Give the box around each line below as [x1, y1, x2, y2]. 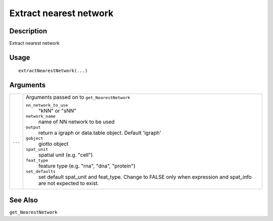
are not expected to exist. [38, 180, 99, 187]
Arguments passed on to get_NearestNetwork [25, 94, 130, 101]
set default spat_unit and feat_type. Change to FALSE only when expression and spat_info [38, 174, 252, 181]
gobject [25, 136, 43, 141]
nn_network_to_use [25, 102, 68, 108]
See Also [9, 196, 38, 204]
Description [9, 27, 48, 35]
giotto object [38, 140, 69, 147]
